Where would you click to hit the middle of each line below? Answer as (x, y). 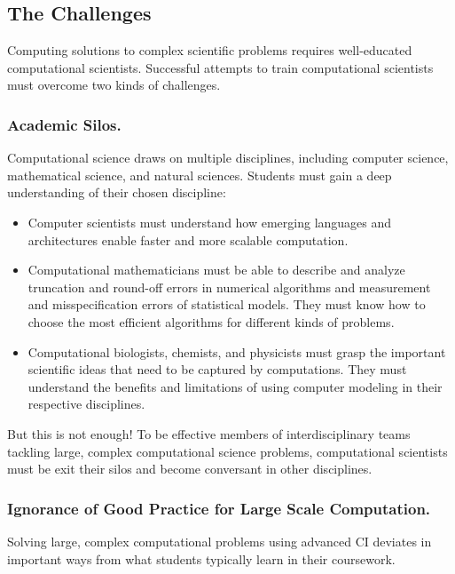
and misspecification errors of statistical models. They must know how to (227, 304)
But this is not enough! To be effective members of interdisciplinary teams (209, 433)
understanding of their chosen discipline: (117, 192)
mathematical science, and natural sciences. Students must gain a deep (200, 175)
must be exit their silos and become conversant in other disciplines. (190, 469)
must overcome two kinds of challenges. (114, 85)
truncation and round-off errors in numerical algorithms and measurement (229, 287)
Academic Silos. (64, 124)
